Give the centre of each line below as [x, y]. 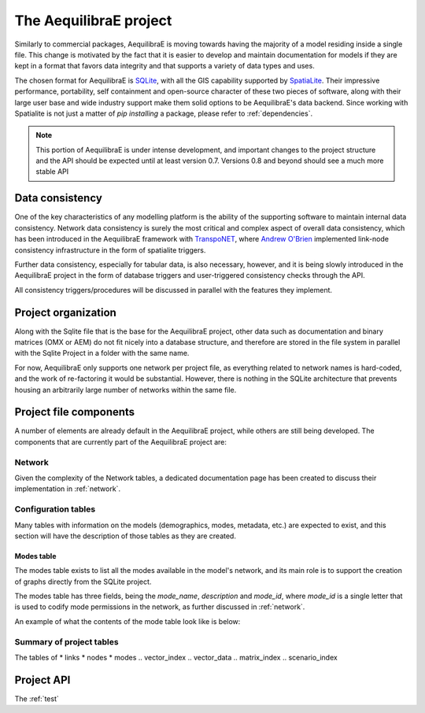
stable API [52, 172]
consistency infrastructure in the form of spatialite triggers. [110, 250]
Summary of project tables [67, 641]
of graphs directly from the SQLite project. [83, 582]
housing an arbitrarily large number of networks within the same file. [126, 390]
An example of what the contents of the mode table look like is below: [128, 621]
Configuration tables [55, 509]
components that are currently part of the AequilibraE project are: [121, 441]
